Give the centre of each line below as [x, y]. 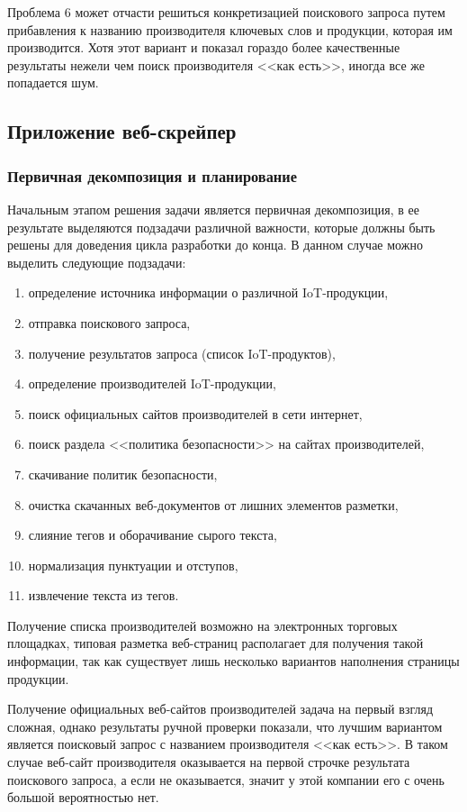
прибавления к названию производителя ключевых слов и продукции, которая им [230, 29]
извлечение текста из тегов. [103, 595]
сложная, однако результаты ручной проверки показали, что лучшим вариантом [225, 726]
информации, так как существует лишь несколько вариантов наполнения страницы [233, 661]
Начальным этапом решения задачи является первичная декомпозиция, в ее [213, 209]
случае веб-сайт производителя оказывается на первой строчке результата [209, 762]
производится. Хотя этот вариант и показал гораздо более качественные [204, 47]
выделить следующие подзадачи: [97, 262]
